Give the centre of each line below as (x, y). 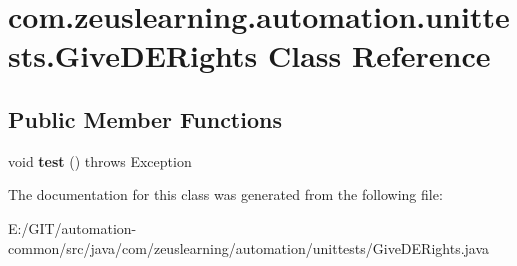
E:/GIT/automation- (72, 227)
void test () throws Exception (100, 160)
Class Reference (379, 55)
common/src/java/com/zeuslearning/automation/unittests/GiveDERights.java (249, 247)
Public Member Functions (145, 118)
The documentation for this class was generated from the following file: (225, 194)
